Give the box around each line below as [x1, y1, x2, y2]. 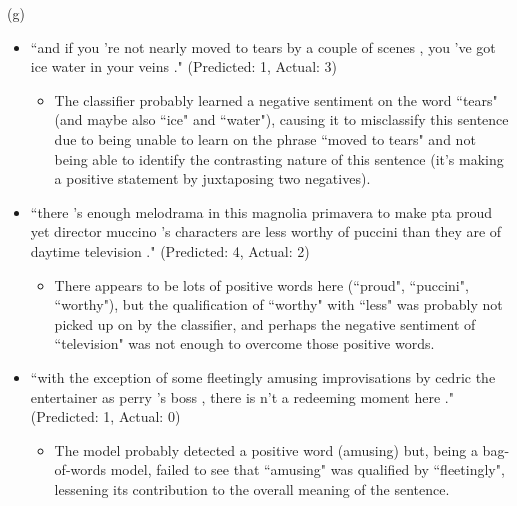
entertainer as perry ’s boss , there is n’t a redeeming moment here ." [30, 386, 454, 407]
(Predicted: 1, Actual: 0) [30, 406, 181, 427]
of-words [54, 459, 107, 480]
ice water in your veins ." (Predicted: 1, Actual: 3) [30, 56, 338, 77]
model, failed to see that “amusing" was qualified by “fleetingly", [110, 459, 505, 480]
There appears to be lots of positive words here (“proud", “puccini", [54, 274, 469, 295]
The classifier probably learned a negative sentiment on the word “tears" [54, 89, 498, 110]
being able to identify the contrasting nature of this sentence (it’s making [54, 148, 504, 169]
